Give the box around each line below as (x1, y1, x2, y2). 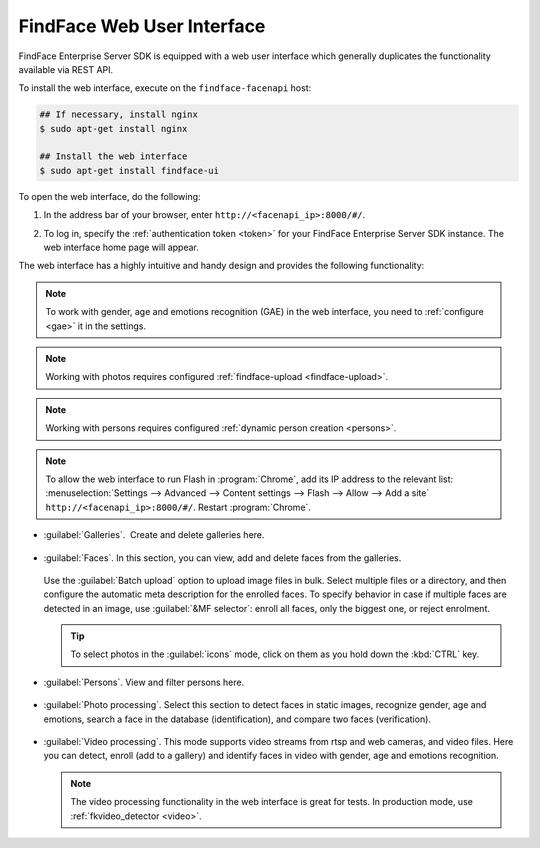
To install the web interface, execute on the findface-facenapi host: (18, 82, 312, 94)
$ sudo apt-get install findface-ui (39, 165, 220, 176)
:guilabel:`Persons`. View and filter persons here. (43, 676, 245, 688)
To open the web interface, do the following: (18, 190, 201, 202)
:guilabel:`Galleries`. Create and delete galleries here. (43, 529, 265, 541)
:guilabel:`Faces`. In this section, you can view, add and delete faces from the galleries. (43, 551, 402, 564)
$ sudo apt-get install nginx (39, 123, 188, 134)
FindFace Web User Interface (18, 15, 266, 37)
